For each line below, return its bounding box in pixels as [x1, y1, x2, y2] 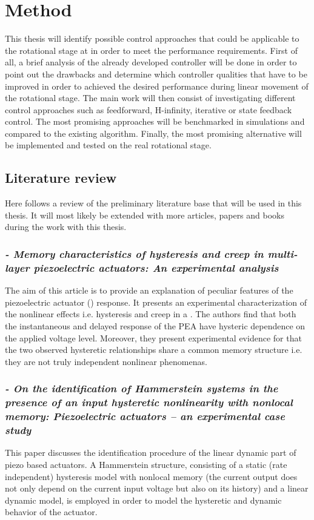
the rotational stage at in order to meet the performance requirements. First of [5, 44, 298, 56]
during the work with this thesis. [5, 220, 127, 233]
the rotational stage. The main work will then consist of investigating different [5, 91, 296, 104]
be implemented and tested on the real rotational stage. [5, 139, 212, 151]
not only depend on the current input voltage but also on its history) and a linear [5, 482, 309, 495]
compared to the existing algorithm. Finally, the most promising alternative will [5, 127, 302, 139]
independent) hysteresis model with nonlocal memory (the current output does [5, 470, 298, 482]
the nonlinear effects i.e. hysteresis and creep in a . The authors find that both [5, 308, 296, 320]
